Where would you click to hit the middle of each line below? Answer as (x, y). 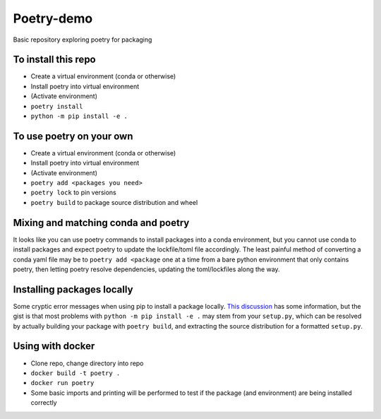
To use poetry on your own (73, 136)
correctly (44, 403)
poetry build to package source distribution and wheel (114, 202)
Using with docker (54, 346)
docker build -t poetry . (75, 373)
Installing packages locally (73, 289)
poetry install (57, 106)
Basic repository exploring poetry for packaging (83, 40)
